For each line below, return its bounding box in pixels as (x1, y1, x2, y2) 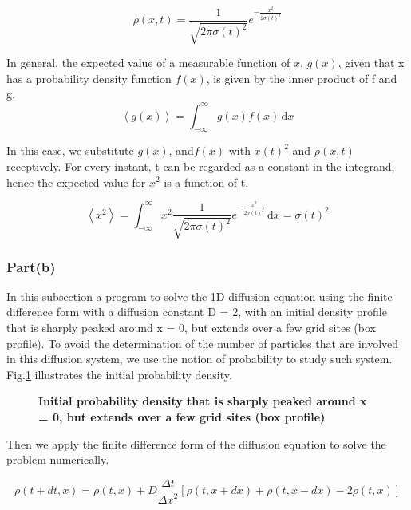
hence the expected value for (6, 173, 146, 190)
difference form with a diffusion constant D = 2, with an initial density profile (6, 303, 387, 320)
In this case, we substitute (6, 142, 134, 159)
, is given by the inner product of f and (206, 69, 397, 86)
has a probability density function (6, 69, 172, 86)
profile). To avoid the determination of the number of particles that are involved (6, 334, 399, 351)
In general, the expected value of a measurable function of (6, 54, 290, 71)
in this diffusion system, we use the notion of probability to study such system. (6, 350, 393, 367)
